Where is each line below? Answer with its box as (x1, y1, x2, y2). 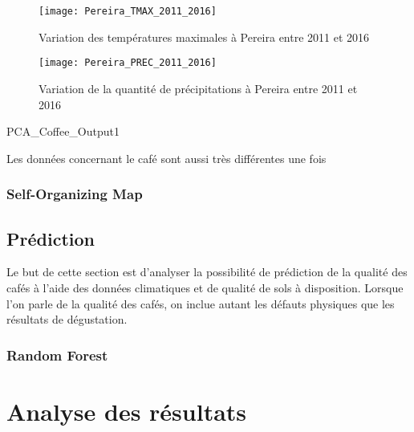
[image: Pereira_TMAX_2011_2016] (39, 6, 217, 17)
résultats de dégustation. (6, 311, 128, 328)
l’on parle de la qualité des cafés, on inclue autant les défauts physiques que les (6, 295, 395, 312)
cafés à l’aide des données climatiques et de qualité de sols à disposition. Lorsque (6, 279, 404, 295)
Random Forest (6, 344, 108, 365)
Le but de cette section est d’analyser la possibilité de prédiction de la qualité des (6, 263, 408, 280)
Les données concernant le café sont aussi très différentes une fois (6, 149, 327, 166)
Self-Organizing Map (6, 184, 143, 204)
